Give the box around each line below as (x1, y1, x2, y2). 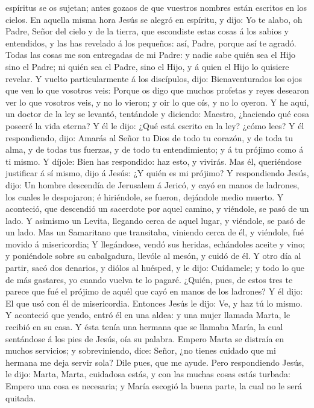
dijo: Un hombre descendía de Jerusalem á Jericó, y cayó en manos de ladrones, (5, 178, 300, 191)
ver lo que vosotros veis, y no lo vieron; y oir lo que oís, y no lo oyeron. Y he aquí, (5, 95, 309, 108)
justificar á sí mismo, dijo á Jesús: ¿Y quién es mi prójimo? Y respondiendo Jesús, (5, 167, 309, 179)
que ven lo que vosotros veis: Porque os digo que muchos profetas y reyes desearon (5, 84, 309, 97)
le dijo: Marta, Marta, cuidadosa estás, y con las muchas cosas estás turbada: (5, 368, 290, 380)
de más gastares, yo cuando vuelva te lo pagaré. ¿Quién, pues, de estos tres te (5, 273, 293, 285)
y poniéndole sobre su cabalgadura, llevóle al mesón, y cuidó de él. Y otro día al (5, 249, 301, 262)
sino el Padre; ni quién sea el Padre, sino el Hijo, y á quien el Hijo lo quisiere (5, 60, 289, 72)
